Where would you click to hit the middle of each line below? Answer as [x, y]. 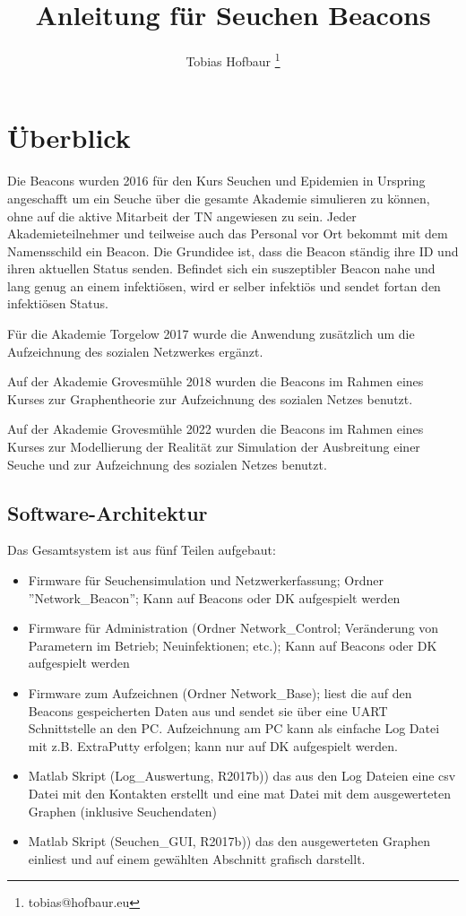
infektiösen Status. [58, 303]
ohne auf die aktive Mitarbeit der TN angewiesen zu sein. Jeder [182, 216]
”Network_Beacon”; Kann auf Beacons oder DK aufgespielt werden [214, 597]
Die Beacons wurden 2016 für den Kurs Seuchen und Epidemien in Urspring [216, 181]
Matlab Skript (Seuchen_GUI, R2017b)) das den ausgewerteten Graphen [229, 841]
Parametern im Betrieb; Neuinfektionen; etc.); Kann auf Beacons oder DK [233, 645]
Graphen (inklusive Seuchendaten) [123, 811]
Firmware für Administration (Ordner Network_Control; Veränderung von [233, 628]
